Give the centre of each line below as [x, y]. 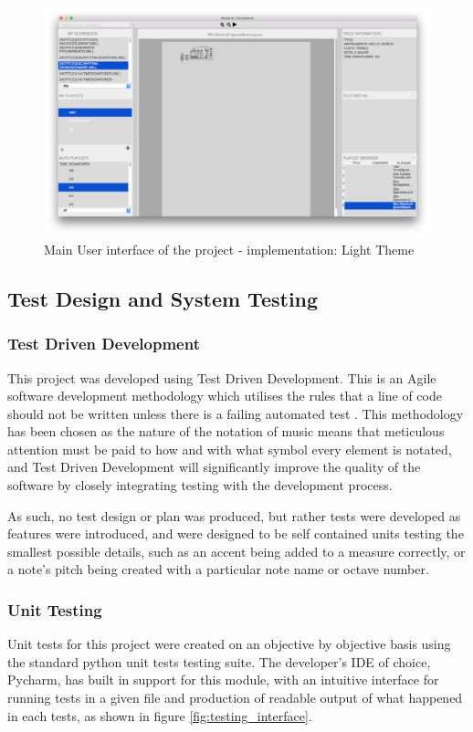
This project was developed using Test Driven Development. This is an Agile [222, 377]
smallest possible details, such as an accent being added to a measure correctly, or [236, 551]
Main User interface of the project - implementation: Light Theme [229, 249]
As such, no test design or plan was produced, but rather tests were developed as [234, 515]
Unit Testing [55, 609]
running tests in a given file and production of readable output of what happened [235, 698]
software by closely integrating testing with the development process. [200, 485]
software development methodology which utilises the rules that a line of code [225, 396]
